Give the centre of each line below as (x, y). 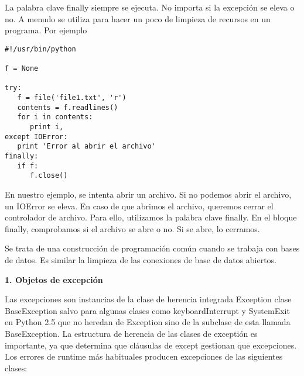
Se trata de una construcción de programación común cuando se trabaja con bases (152, 248)
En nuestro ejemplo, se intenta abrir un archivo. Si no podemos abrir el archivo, (148, 194)
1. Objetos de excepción (54, 279)
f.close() (49, 176)
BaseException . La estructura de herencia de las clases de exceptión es (131, 333)
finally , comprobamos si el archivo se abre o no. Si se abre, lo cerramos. (132, 228)
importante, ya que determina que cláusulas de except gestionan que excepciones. (151, 345)
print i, (47, 127)
